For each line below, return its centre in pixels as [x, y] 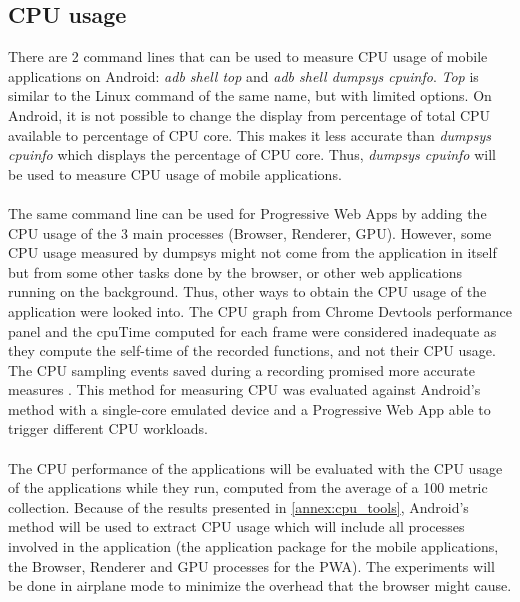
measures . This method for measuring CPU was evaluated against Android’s [244, 389]
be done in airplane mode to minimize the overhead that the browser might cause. [260, 585]
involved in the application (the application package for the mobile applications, [253, 546]
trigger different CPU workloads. [108, 428]
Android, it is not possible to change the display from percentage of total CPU [249, 114]
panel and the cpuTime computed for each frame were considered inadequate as [252, 330]
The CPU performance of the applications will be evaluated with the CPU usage [255, 467]
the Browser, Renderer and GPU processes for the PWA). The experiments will [251, 565]
